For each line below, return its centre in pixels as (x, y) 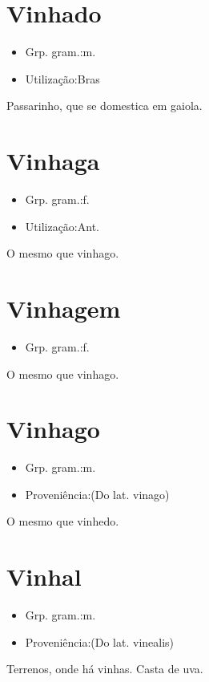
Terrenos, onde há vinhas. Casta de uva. (105, 669)
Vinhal (44, 576)
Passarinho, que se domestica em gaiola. (104, 106)
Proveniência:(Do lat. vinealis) (100, 641)
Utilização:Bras (62, 78)
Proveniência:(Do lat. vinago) (97, 494)
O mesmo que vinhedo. (63, 521)
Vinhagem (64, 308)
